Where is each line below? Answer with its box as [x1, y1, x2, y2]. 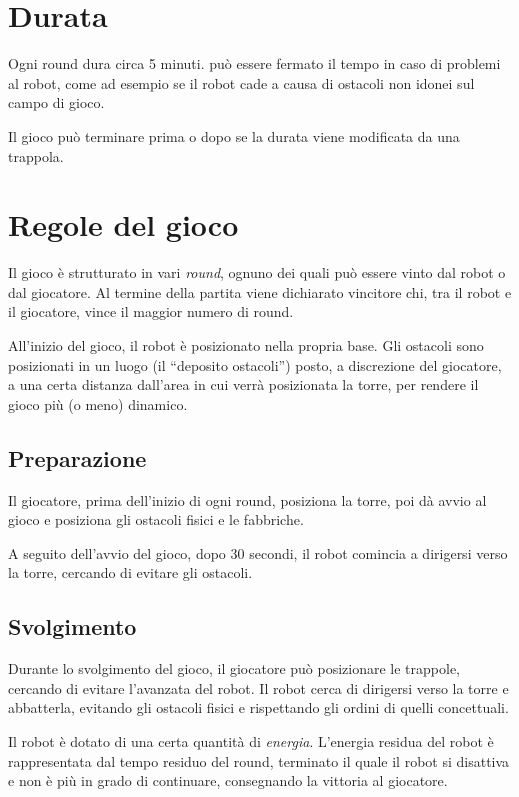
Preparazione [8, 442, 147, 473]
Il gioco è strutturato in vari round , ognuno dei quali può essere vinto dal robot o [8, 262, 506, 283]
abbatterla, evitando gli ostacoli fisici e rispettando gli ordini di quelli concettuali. [8, 697, 509, 718]
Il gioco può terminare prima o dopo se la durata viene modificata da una [8, 125, 460, 146]
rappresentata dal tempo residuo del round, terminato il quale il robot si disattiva [8, 750, 510, 771]
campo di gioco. [8, 92, 105, 113]
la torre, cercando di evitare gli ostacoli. [8, 562, 253, 583]
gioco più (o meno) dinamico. [8, 393, 188, 414]
